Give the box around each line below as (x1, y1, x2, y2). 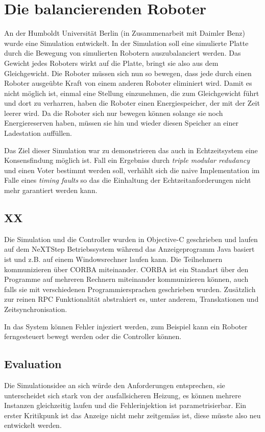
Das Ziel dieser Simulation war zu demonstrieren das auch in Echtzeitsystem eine (4, 145, 258, 155)
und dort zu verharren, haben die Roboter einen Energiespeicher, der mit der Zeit (4, 98, 260, 108)
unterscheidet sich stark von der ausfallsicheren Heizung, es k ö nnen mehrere (4, 390, 241, 400)
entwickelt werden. (4, 420, 62, 430)
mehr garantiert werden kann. (4, 185, 98, 196)
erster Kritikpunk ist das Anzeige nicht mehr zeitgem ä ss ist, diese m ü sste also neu (4, 410, 261, 420)
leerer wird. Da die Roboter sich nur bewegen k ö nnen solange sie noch (4, 107, 223, 118)
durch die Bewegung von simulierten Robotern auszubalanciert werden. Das (4, 47, 241, 58)
